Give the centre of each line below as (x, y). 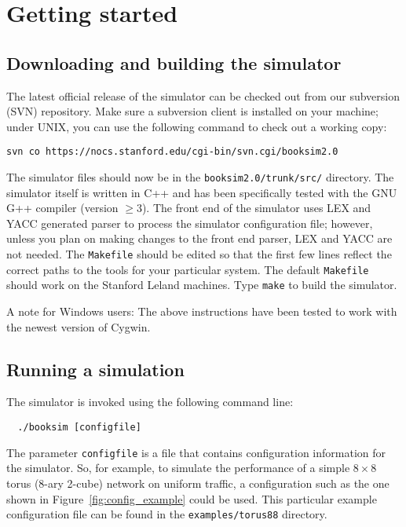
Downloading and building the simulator (174, 62)
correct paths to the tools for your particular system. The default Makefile (188, 269)
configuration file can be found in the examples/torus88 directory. (167, 514)
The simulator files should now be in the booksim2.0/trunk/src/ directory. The (200, 177)
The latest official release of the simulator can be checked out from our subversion (203, 95)
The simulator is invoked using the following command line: (150, 402)
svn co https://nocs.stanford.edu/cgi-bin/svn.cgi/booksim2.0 (172, 152)
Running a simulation (95, 369)
